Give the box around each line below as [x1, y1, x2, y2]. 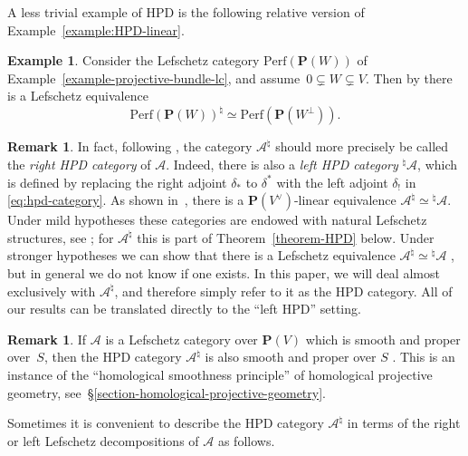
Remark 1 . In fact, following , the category [7, 137, 253, 156]
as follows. [217, 431, 275, 450]
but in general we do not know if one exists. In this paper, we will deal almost [7, 264, 440, 283]
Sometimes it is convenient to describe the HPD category [7, 413, 324, 432]
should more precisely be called [275, 137, 449, 156]
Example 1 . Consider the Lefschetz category [7, 51, 260, 70]
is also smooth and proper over [205, 347, 377, 366]
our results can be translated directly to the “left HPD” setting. [7, 299, 361, 318]
